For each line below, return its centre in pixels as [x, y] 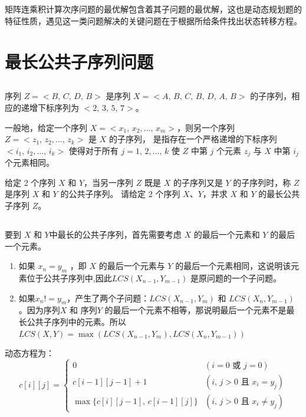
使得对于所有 [93, 150]
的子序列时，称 [262, 182]
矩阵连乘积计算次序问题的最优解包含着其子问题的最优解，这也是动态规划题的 [153, 9]
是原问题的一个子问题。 [236, 278]
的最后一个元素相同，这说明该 [233, 266]
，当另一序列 [109, 182]
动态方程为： [29, 353]
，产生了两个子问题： [108, 298]
